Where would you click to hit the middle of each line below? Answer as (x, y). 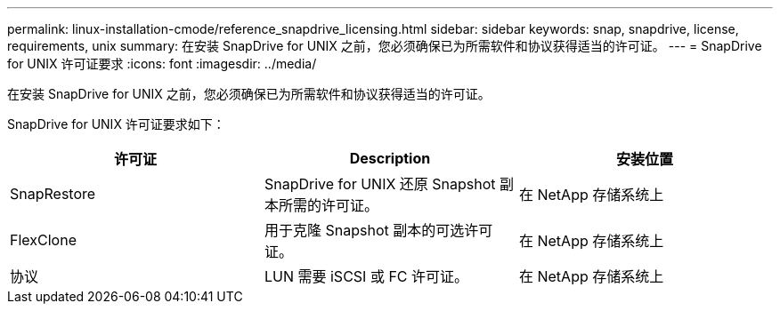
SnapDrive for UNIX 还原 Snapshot (380, 184)
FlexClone (43, 240)
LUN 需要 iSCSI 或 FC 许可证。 (366, 276)
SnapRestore (53, 194)
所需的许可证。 (328, 205)
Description (390, 158)
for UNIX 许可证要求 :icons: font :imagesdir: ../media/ (162, 64)
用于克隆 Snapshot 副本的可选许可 (378, 230)
